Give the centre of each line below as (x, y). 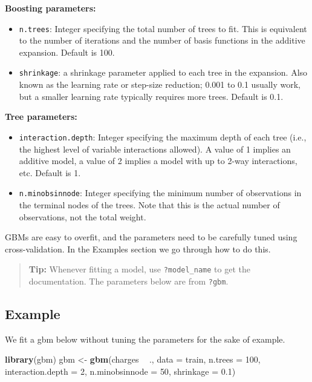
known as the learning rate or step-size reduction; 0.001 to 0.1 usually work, (160, 84)
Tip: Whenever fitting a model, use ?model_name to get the (139, 269)
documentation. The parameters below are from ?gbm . (128, 281)
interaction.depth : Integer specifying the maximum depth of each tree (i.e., (163, 137)
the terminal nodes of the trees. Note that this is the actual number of (149, 204)
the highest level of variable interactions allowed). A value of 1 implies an (155, 149)
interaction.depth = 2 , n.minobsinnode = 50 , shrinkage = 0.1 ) (120, 371)
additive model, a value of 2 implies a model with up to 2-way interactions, (158, 161)
